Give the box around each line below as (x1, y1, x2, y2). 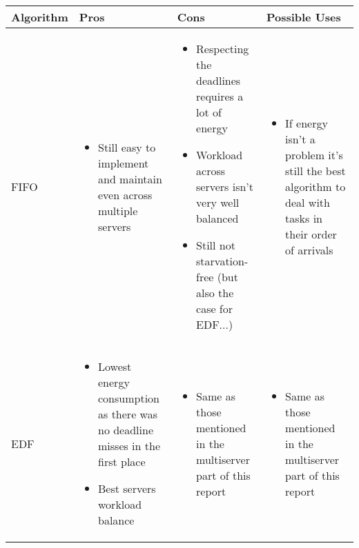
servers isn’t (196, 179, 254, 194)
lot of (196, 104, 222, 120)
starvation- (196, 253, 249, 269)
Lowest (98, 358, 132, 374)
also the (196, 285, 234, 301)
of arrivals (285, 242, 333, 258)
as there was (98, 406, 157, 422)
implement (98, 154, 149, 171)
